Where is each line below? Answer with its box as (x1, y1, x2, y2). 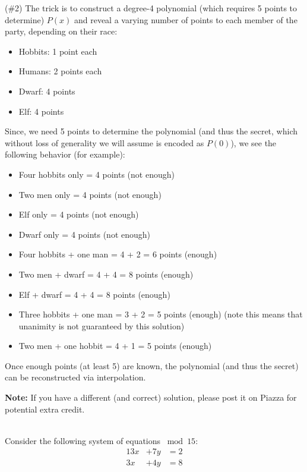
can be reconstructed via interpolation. (5, 371, 146, 383)
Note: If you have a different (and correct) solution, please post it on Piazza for (5, 391, 297, 404)
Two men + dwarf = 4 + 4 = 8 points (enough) (18, 268, 194, 280)
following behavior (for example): (5, 148, 125, 161)
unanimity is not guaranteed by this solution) (18, 319, 185, 332)
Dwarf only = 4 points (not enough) (18, 228, 151, 240)
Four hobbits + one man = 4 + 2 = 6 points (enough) (18, 248, 217, 260)
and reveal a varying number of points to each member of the (74, 13, 297, 26)
